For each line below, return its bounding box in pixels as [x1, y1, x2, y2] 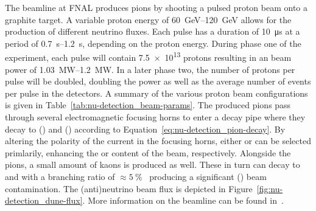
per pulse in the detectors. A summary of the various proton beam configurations [5, 86, 308, 99]
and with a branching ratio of [5, 170, 115, 182]
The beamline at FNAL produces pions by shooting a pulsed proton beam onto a [5, 1, 308, 13]
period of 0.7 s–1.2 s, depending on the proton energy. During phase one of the [5, 36, 301, 49]
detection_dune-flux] [5, 194, 83, 207]
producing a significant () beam [149, 170, 267, 182]
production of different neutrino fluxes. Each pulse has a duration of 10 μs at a [5, 25, 300, 38]
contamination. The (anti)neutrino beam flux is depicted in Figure [5, 182, 253, 195]
